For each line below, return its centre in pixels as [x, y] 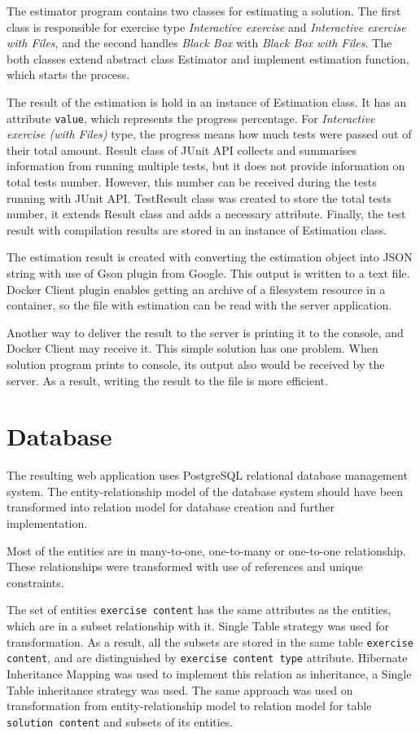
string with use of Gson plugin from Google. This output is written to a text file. [208, 272]
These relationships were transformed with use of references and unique [185, 566]
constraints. [35, 582]
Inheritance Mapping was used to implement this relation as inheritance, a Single [209, 673]
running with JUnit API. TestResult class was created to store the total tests [199, 198]
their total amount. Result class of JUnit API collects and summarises [182, 149]
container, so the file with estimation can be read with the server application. [199, 305]
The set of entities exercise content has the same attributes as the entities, [199, 610]
